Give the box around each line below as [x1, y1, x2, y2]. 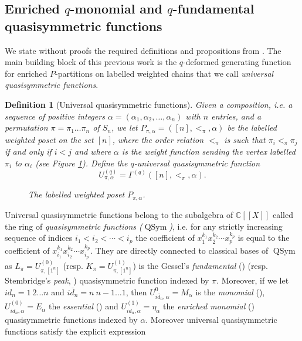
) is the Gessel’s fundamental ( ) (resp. [133, 259, 268, 271]
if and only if [5, 145, 52, 158]
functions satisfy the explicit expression [5, 325, 146, 337]
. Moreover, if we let [216, 274, 289, 287]
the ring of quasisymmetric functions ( [5, 220, 142, 232]
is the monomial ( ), [195, 285, 265, 298]
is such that [224, 133, 266, 145]
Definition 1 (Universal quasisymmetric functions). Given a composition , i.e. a [5, 98, 293, 110]
